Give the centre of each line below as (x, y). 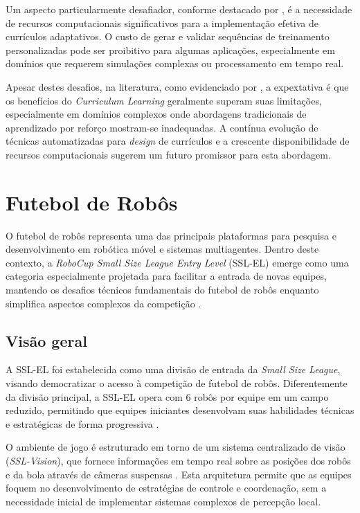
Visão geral (46, 340)
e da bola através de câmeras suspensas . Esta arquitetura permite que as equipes (179, 474)
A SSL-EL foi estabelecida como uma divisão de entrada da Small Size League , (173, 369)
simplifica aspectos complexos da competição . (103, 303)
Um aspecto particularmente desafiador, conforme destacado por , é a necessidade (179, 9)
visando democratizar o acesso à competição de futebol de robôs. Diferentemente (177, 383)
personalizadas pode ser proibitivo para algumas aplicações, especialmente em (170, 49)
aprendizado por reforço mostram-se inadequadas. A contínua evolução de (162, 127)
